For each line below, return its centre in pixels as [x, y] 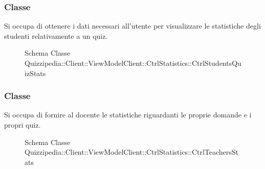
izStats [35, 73]
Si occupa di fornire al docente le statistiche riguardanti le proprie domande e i [128, 115]
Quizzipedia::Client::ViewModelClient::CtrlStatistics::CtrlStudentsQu [133, 63]
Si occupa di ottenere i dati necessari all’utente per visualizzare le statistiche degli [132, 26]
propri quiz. [23, 125]
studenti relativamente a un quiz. [56, 35]
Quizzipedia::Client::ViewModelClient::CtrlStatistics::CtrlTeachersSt [132, 152]
